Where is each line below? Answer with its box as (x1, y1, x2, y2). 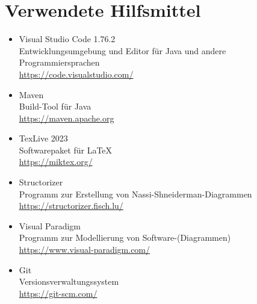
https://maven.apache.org (19, 111, 114, 124)
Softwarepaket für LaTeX (19, 143, 113, 156)
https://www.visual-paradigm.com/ (19, 243, 150, 256)
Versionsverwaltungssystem (19, 275, 119, 288)
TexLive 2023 (19, 132, 68, 144)
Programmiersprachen (19, 56, 100, 69)
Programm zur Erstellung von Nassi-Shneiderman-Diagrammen (19, 187, 252, 200)
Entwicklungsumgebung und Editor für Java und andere (19, 44, 226, 57)
